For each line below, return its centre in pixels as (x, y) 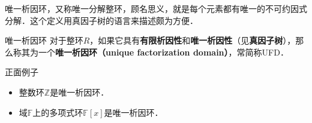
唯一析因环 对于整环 (44, 40)
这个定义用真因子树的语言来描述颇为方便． (114, 20)
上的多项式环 (58, 112)
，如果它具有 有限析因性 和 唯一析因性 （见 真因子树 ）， (193, 40)
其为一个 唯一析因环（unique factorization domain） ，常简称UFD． (155, 52)
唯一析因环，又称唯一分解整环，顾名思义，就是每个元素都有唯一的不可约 (148, 8)
